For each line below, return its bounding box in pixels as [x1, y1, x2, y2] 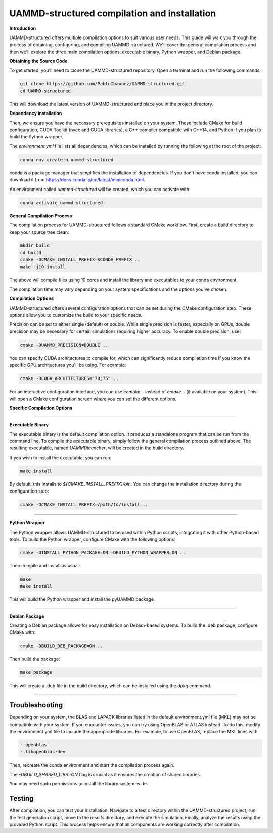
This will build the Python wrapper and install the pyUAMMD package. [9, 596, 155, 602]
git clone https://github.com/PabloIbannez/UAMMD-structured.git [20, 81, 186, 87]
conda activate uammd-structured [20, 200, 103, 205]
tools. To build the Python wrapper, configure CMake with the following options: [9, 536, 175, 542]
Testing [9, 794, 34, 803]
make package [20, 669, 53, 675]
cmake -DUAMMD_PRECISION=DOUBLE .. [20, 342, 108, 348]
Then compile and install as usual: [9, 562, 80, 569]
